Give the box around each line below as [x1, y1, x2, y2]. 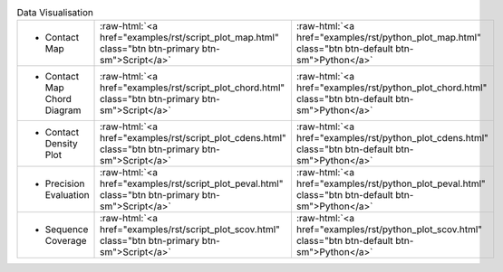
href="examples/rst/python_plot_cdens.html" [295, 132, 489, 145]
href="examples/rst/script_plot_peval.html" [100, 177, 284, 190]
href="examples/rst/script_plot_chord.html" [100, 81, 285, 94]
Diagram [44, 104, 82, 117]
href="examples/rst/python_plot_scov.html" [295, 223, 482, 236]
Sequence [44, 223, 89, 236]
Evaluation [44, 189, 90, 202]
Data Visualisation [16, 6, 94, 19]
